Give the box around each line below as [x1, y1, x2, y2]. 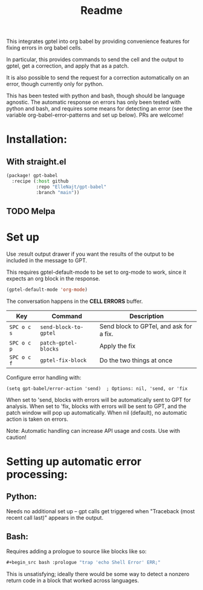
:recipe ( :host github [11, 178, 69, 184]
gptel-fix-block [40, 357, 87, 363]
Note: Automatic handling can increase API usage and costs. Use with [6, 427, 180, 434]
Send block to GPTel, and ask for [99, 322, 192, 330]
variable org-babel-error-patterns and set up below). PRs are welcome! [6, 111, 184, 118]
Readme [80, 4, 123, 18]
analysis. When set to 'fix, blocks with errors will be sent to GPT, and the [6, 403, 187, 410]
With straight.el [6, 157, 66, 167]
